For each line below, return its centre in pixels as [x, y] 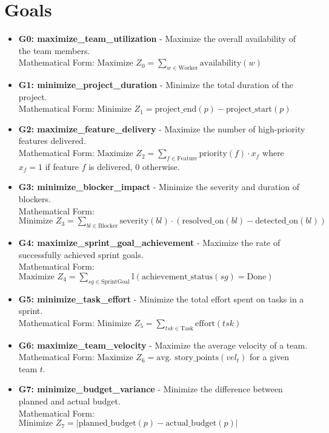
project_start [249, 110]
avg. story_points [188, 358]
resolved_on [203, 221]
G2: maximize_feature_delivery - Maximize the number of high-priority [162, 128]
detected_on [277, 221]
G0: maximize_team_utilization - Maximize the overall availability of [157, 39]
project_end [176, 110]
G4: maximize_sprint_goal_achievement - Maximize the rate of [149, 243]
